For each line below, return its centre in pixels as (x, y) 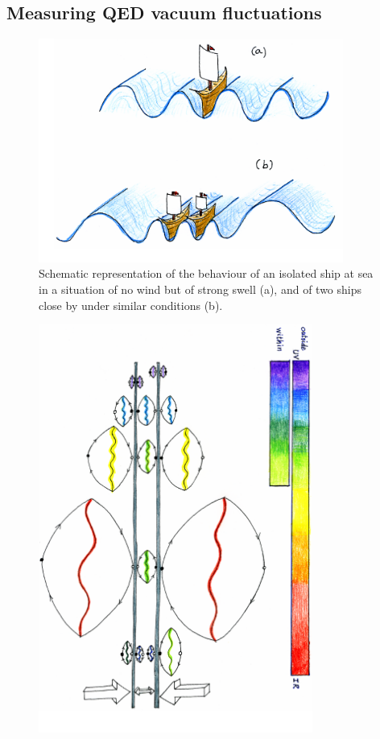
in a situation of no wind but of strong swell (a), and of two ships (200, 289)
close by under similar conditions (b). (131, 305)
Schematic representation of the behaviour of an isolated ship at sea (206, 273)
